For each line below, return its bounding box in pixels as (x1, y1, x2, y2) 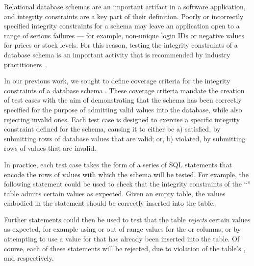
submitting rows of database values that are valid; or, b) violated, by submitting (4, 133, 246, 143)
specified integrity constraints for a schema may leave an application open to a (4, 21, 240, 31)
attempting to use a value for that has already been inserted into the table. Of (4, 234, 240, 244)
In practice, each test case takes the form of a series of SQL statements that (4, 159, 232, 169)
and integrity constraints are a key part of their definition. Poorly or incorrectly (4, 11, 244, 21)
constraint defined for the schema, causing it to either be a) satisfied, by (4, 124, 221, 134)
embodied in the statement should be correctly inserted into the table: (4, 198, 215, 208)
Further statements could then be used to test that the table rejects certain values (4, 214, 251, 224)
